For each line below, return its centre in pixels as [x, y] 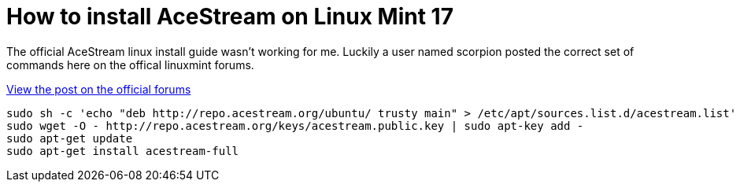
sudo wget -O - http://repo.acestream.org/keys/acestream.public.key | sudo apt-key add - [295, 125]
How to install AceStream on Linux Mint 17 [230, 17]
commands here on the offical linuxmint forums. [130, 65]
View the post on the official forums [99, 89]
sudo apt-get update [70, 138]
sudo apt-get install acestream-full [123, 151]
